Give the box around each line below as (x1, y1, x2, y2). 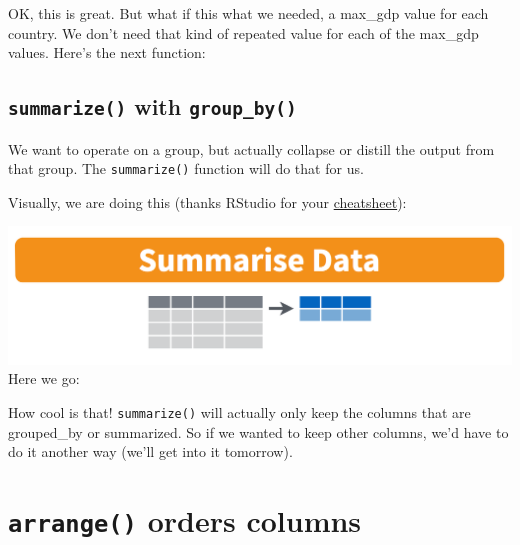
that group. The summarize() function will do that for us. (8, 158, 364, 179)
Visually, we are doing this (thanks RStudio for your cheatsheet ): (8, 191, 407, 212)
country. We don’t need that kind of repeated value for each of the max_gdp (8, 22, 479, 43)
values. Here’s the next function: (8, 42, 206, 63)
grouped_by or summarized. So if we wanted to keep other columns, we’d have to (8, 421, 509, 442)
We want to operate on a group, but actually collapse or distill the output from (8, 138, 495, 159)
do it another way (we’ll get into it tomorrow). (8, 441, 293, 462)
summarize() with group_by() (8, 91, 297, 122)
